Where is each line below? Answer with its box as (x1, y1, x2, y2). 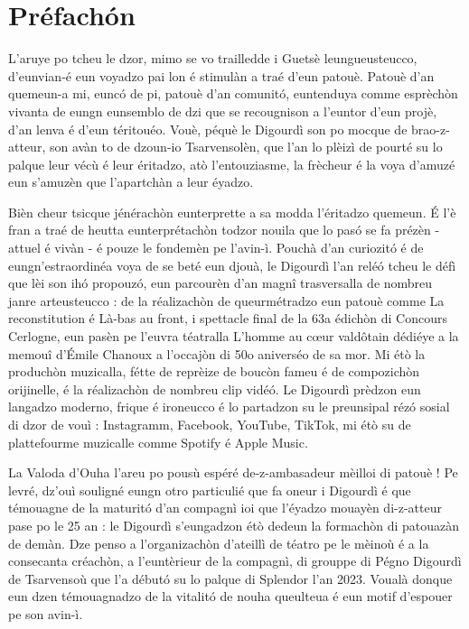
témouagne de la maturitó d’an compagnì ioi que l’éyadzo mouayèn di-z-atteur (8, 498, 442, 517)
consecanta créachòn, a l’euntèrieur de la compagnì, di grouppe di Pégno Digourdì (8, 551, 462, 570)
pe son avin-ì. (8, 604, 83, 623)
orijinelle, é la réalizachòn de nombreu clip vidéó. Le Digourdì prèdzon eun (8, 379, 421, 398)
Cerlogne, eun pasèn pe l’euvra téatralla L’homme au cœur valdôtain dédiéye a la (8, 327, 459, 346)
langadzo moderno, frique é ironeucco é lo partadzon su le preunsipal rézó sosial (8, 397, 450, 416)
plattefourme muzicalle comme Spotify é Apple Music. (8, 432, 308, 451)
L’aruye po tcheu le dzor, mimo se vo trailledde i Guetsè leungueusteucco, (8, 49, 417, 68)
